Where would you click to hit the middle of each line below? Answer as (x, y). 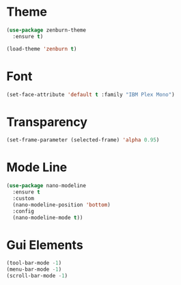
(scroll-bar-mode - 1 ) (37, 276)
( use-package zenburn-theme (46, 30)
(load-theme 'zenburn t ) (42, 49)
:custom (24, 198)
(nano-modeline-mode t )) (48, 217)
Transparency (47, 122)
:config (24, 211)
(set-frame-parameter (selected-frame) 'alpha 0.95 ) (83, 140)
